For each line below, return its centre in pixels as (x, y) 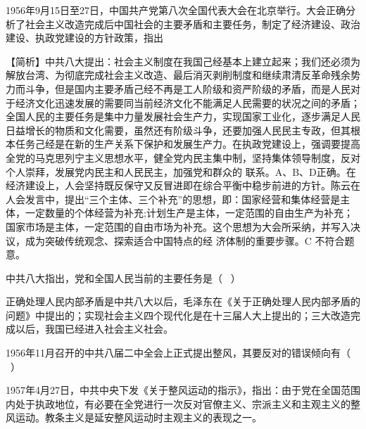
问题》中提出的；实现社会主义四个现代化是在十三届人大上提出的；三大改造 (178, 315)
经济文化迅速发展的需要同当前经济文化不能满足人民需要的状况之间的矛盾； (188, 102)
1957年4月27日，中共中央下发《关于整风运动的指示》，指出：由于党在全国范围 (183, 390)
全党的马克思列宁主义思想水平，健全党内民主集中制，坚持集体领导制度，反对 (183, 157)
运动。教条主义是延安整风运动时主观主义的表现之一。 (138, 417)
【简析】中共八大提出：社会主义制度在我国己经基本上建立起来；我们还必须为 (183, 61)
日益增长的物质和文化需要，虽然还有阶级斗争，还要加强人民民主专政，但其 (178, 130)
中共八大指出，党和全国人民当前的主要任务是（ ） (123, 277)
